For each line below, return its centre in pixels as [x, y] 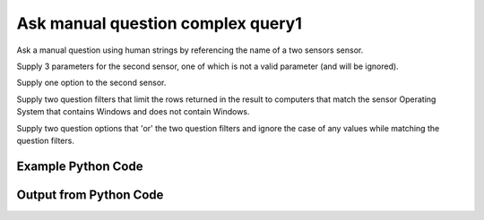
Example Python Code [80, 166]
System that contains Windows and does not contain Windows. [133, 112]
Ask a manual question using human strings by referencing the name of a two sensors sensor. [190, 50]
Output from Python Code [90, 195]
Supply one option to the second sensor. [91, 83]
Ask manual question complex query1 [159, 23]
